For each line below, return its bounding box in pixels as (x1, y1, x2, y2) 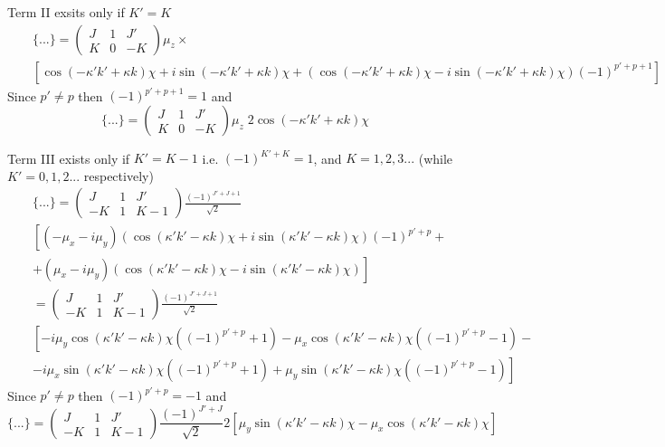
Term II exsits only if (7, 3, 125, 21)
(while (418, 148, 453, 167)
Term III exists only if (7, 148, 130, 167)
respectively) (83, 166, 154, 185)
